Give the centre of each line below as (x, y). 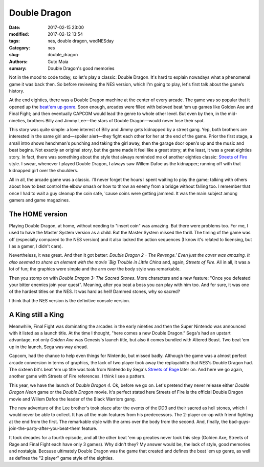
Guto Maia (58, 62)
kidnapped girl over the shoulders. (44, 171)
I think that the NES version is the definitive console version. (70, 300)
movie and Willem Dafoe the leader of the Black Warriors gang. (73, 399)
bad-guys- (240, 422)
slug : (14, 55)
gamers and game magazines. (40, 200)
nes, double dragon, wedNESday (81, 41)
